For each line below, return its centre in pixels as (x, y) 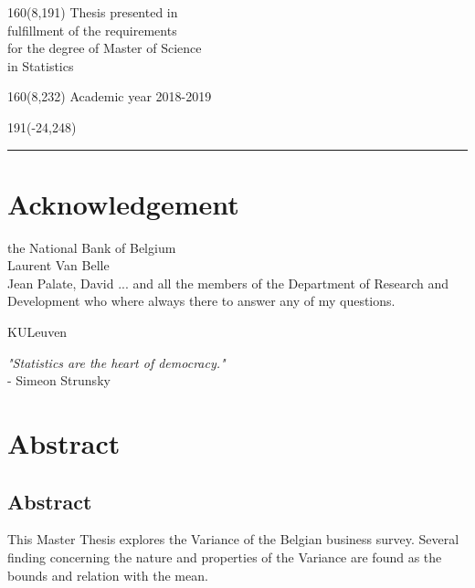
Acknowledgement (123, 203)
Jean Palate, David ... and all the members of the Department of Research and (228, 283)
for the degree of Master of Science (105, 48)
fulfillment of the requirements (92, 30)
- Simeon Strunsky (59, 380)
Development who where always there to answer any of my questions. (201, 301)
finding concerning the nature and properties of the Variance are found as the (225, 557)
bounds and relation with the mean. (108, 575)
